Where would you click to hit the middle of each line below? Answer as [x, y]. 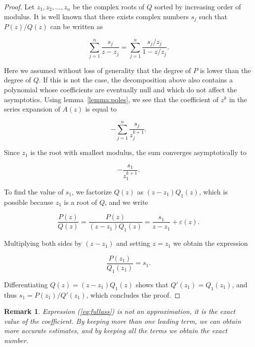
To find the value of [34, 192]
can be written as [76, 26]
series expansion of [32, 109]
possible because [29, 202]
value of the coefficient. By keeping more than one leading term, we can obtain [123, 321]
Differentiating [26, 284]
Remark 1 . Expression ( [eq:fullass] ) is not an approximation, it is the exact [120, 311]
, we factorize [92, 192]
